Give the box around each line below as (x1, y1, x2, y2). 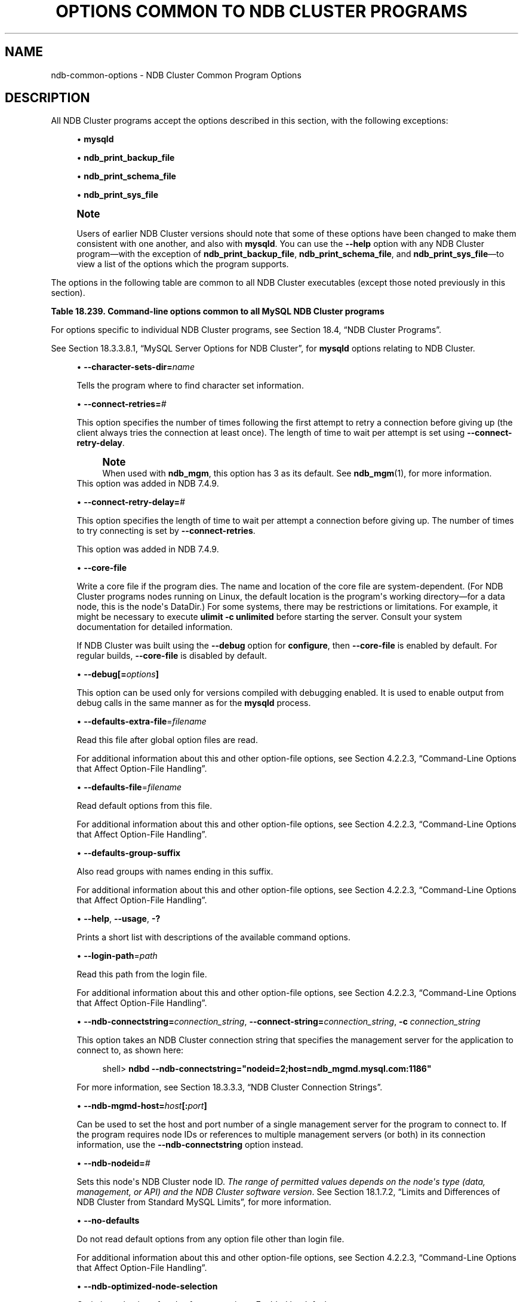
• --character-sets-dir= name (76, 362, 195, 372)
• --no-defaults (76, 1215, 140, 1226)
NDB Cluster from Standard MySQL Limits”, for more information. (76, 1197, 331, 1208)
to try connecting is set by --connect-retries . (76, 525, 256, 536)
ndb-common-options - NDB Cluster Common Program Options (51, 69, 302, 80)
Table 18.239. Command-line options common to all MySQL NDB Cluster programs (51, 306, 384, 317)
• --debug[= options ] (76, 669, 159, 680)
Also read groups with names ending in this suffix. (76, 866, 273, 877)
